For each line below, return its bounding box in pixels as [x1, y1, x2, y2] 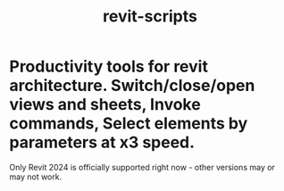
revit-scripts [102, 6, 198, 27]
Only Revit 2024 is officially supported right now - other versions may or [9, 162, 275, 172]
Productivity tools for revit [9, 56, 208, 77]
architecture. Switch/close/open [9, 76, 255, 95]
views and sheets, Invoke [9, 95, 201, 115]
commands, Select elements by [9, 113, 248, 134]
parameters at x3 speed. [9, 132, 195, 153]
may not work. [9, 171, 63, 182]
